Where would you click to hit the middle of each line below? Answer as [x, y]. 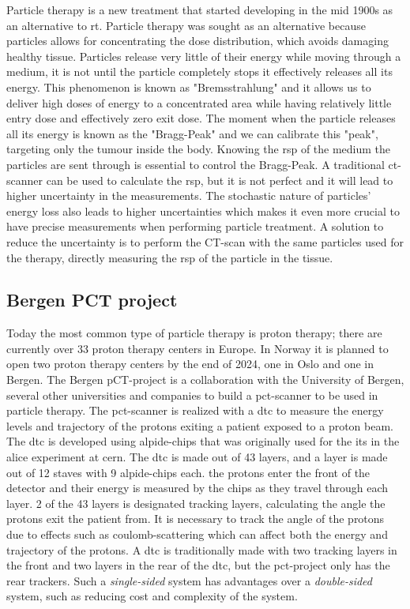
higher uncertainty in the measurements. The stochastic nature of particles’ [189, 195]
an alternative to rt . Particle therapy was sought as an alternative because [186, 25]
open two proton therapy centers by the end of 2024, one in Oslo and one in [190, 364]
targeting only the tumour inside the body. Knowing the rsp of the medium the [199, 149]
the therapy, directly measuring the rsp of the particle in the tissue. [170, 257]
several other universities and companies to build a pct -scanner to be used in [192, 395]
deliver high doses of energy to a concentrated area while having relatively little [199, 102]
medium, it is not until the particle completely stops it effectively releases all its [199, 71]
